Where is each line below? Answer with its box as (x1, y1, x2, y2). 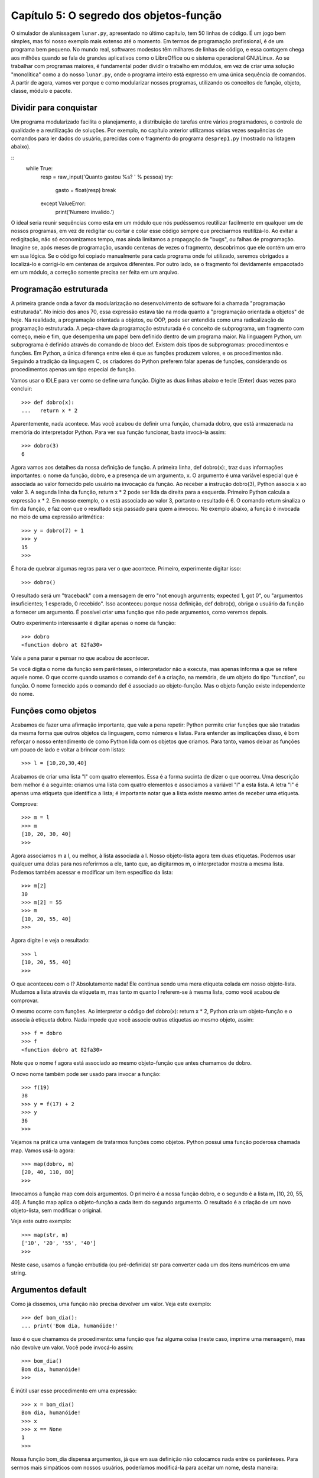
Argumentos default (11, 1285, 87, 1295)
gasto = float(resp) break (55, 186, 116, 193)
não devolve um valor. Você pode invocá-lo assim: (11, 1344, 134, 1351)
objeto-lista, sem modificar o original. (11, 1207, 102, 1214)
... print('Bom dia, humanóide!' (21, 1323, 118, 1330)
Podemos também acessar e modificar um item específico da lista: (11, 868, 174, 876)
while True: (25, 165, 53, 172)
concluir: (11, 385, 32, 393)
